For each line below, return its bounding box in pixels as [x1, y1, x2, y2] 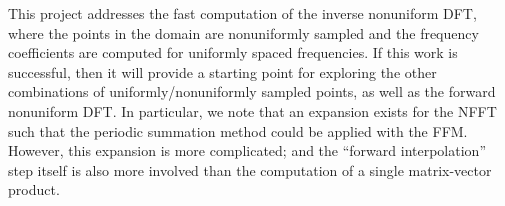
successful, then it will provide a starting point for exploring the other [8, 61, 437, 82]
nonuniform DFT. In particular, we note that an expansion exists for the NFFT [8, 100, 497, 121]
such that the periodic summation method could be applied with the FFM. [8, 120, 468, 141]
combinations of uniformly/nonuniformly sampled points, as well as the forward [8, 81, 496, 102]
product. [8, 179, 60, 200]
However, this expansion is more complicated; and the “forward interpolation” [8, 140, 486, 161]
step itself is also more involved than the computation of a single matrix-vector [8, 159, 492, 180]
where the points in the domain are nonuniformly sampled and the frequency [8, 22, 479, 43]
